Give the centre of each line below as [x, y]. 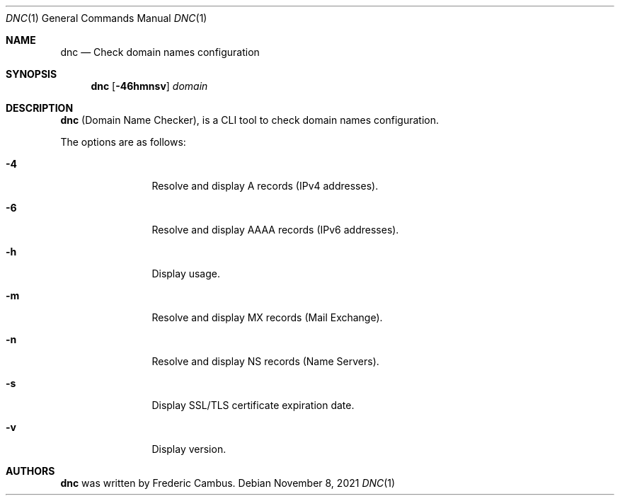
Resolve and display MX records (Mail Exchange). [267, 317]
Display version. [189, 449]
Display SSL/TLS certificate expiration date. [253, 405]
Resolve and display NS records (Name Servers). [265, 361]
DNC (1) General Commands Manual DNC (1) [107, 18]
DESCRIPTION [40, 108]
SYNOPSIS [31, 74]
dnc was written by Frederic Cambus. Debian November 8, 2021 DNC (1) [228, 483]
